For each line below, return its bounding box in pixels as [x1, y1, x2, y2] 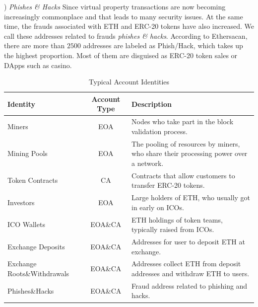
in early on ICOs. [131, 202, 184, 212]
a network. [131, 157, 164, 168]
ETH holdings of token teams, [131, 214, 223, 225]
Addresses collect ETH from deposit [131, 258, 241, 269]
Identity [7, 98, 35, 109]
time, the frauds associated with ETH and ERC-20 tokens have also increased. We [4, 21, 254, 31]
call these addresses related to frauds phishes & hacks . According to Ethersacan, [4, 30, 248, 41]
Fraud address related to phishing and [131, 280, 248, 291]
